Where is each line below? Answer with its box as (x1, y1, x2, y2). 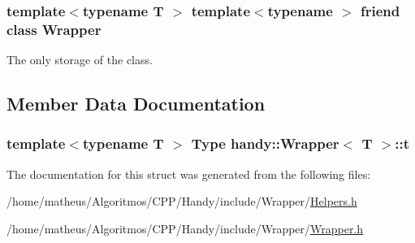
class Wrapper (6, 19, 102, 39)
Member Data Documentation (6, 91, 266, 116)
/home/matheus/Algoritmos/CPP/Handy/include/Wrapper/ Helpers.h (6, 193, 357, 210)
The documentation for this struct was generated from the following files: (6, 165, 371, 182)
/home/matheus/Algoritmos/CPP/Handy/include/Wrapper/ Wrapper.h (6, 219, 364, 236)
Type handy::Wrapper (191, 133, 339, 154)
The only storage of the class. (6, 51, 153, 68)
